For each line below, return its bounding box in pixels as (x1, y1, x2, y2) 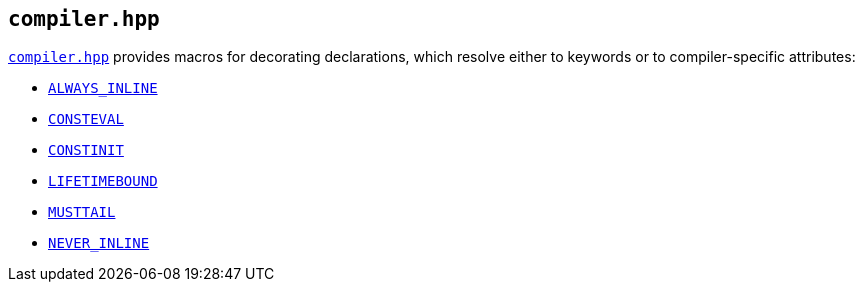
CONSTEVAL (48, 111, 124, 128)
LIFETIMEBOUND (48, 173, 158, 190)
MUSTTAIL (48, 204, 116, 221)
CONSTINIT (48, 142, 124, 159)
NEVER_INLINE (48, 235, 150, 252)
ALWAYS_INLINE (48, 80, 158, 97)
